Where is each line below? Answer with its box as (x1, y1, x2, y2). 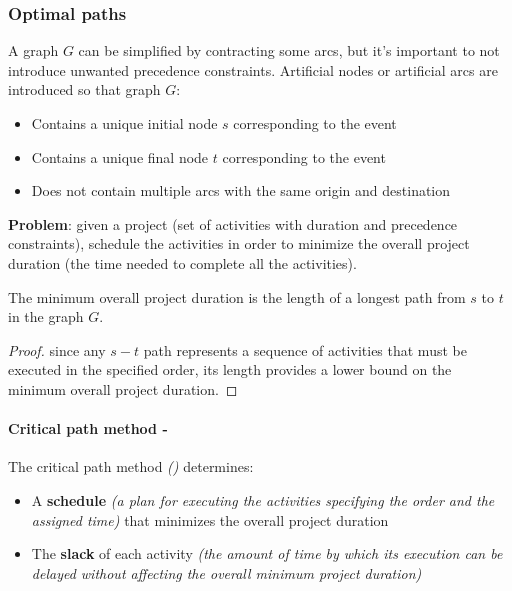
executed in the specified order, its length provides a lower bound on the (8, 359, 452, 380)
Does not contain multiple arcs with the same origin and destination (31, 180, 451, 201)
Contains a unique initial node (31, 113, 218, 133)
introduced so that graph (8, 79, 161, 100)
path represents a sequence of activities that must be (143, 339, 467, 360)
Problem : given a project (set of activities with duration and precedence (8, 213, 458, 234)
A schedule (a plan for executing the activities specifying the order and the (31, 489, 495, 510)
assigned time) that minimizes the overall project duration (31, 509, 389, 530)
